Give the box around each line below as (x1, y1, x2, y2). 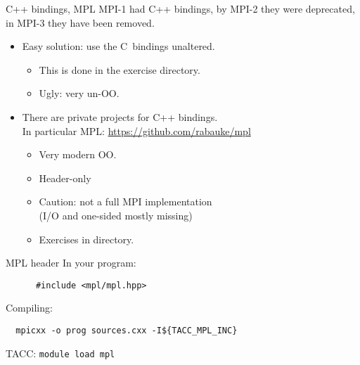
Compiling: (6, 300, 53, 315)
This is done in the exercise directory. (39, 62, 200, 77)
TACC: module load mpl (6, 345, 115, 360)
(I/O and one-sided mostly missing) (39, 207, 193, 222)
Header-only (39, 170, 91, 185)
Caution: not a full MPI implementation (39, 194, 212, 209)
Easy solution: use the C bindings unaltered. (22, 39, 215, 53)
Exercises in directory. (39, 231, 134, 246)
